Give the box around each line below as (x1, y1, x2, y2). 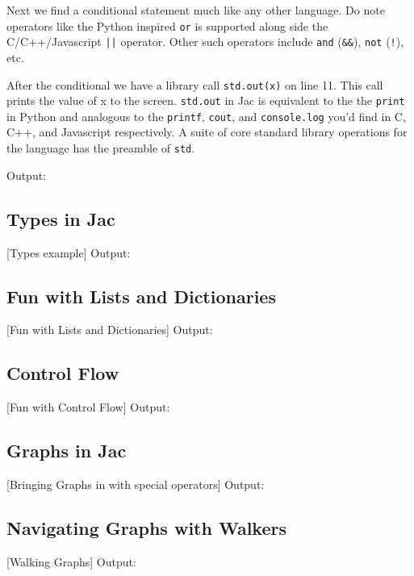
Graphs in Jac (6, 438, 127, 463)
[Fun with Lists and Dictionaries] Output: (6, 321, 213, 338)
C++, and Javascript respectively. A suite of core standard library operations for (6, 123, 408, 140)
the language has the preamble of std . (6, 140, 195, 157)
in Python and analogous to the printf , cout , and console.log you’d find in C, (6, 107, 406, 124)
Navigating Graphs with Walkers (6, 515, 286, 540)
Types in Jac (6, 206, 115, 231)
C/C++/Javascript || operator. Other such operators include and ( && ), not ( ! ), (6, 33, 404, 50)
